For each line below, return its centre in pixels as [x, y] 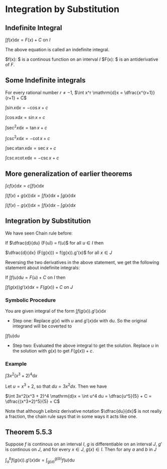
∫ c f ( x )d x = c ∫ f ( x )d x [25, 186]
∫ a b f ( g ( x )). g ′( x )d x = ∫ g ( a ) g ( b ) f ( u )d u [40, 460]
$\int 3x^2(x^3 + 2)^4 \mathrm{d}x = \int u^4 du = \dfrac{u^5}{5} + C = [78, 396]
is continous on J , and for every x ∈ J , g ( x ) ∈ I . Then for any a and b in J [81, 449]
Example [16, 364]
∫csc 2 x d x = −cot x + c [28, 138]
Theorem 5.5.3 [29, 432]
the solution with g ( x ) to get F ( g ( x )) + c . [53, 351]
